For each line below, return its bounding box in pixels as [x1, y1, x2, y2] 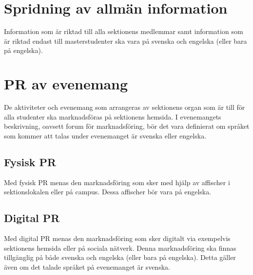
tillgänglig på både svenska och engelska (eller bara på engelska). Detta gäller [4, 252, 236, 262]
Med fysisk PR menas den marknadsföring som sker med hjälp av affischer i [4, 177, 230, 187]
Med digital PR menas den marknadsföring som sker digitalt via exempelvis [4, 233, 231, 243]
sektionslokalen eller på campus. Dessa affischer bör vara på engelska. [4, 187, 212, 197]
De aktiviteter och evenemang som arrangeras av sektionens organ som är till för [4, 102, 245, 112]
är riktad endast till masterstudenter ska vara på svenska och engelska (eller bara [4, 35, 247, 46]
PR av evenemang [4, 74, 128, 94]
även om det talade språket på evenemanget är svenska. [4, 261, 170, 272]
